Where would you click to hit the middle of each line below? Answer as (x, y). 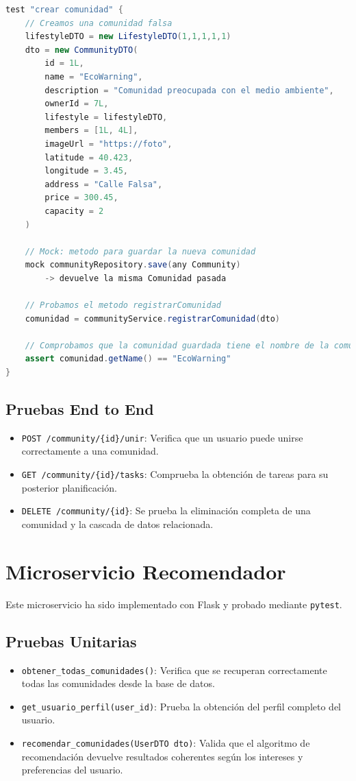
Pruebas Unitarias (71, 641)
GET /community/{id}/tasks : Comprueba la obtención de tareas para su (175, 474)
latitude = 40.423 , (89, 157)
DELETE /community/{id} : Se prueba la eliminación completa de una (166, 510)
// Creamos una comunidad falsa (99, 23)
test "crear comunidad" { (64, 10)
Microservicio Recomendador (146, 571)
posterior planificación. (69, 487)
